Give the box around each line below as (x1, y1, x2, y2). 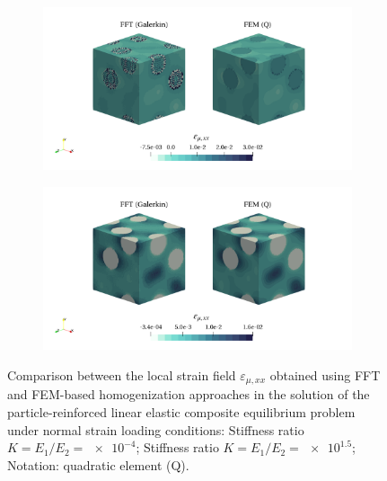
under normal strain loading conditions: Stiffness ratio (7, 420, 304, 439)
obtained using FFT (269, 366, 381, 384)
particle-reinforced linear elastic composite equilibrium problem (7, 403, 356, 422)
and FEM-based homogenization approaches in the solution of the (7, 385, 370, 404)
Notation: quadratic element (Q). (7, 455, 189, 474)
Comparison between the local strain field (7, 366, 236, 384)
